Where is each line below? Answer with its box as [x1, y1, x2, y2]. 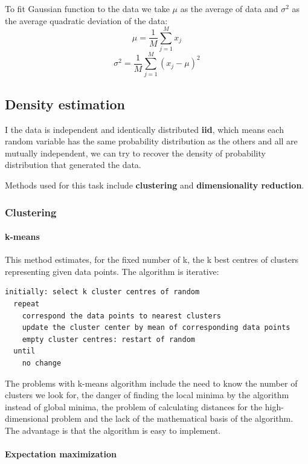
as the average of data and [180, 2, 278, 14]
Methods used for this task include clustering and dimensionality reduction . [5, 179, 304, 192]
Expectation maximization [5, 448, 117, 460]
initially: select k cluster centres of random [5, 288, 200, 297]
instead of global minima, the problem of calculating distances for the [5, 400, 263, 413]
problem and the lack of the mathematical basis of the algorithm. [51, 412, 294, 425]
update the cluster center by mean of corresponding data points [22, 323, 290, 332]
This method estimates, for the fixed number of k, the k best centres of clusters [5, 253, 298, 266]
